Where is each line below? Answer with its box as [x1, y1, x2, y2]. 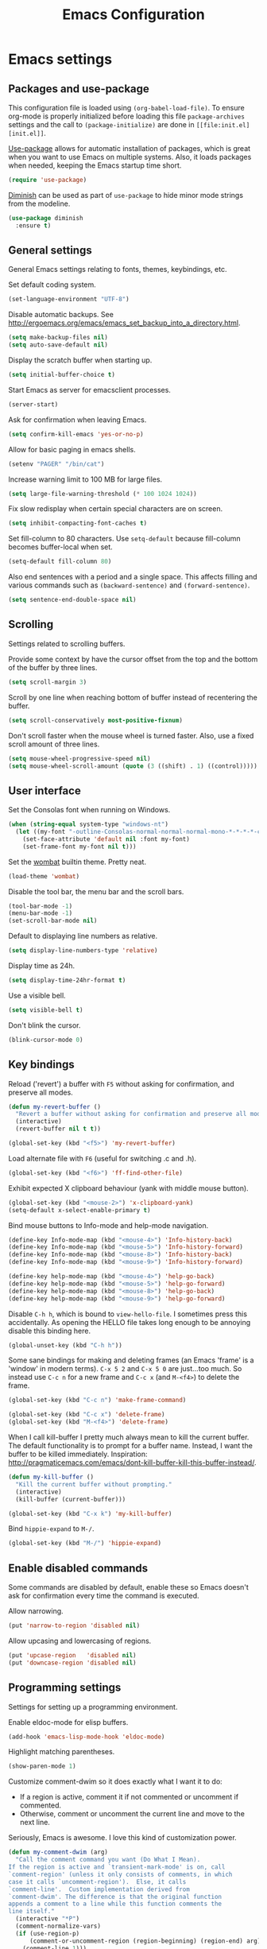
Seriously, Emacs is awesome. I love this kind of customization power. [8, 1833, 237, 1842]
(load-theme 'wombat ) [8, 872, 80, 880]
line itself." [8, 1908, 56, 1916]
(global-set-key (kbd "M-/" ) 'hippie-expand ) [8, 1540, 161, 1548]
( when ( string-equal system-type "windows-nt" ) [8, 820, 169, 828]
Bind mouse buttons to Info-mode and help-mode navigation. [8, 1220, 209, 1230]
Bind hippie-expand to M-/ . [8, 1524, 95, 1533]
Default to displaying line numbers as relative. [8, 932, 157, 941]
